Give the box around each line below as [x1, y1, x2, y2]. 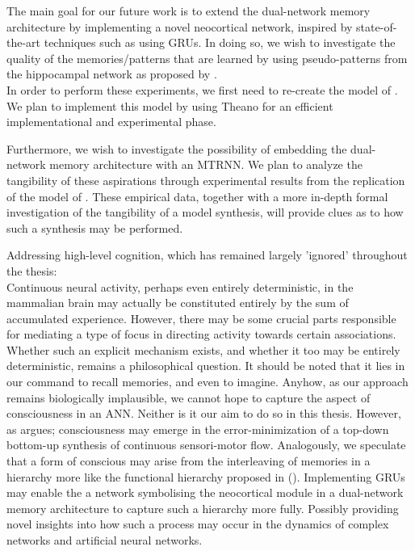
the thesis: [6, 262, 57, 279]
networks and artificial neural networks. [6, 532, 203, 548]
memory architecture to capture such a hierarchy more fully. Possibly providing [6, 499, 399, 516]
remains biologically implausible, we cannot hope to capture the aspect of [6, 389, 371, 406]
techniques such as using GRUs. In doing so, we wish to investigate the [44, 34, 396, 51]
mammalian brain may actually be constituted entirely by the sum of [6, 294, 349, 311]
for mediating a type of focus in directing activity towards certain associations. [6, 326, 396, 343]
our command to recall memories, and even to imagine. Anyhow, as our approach [6, 373, 409, 390]
